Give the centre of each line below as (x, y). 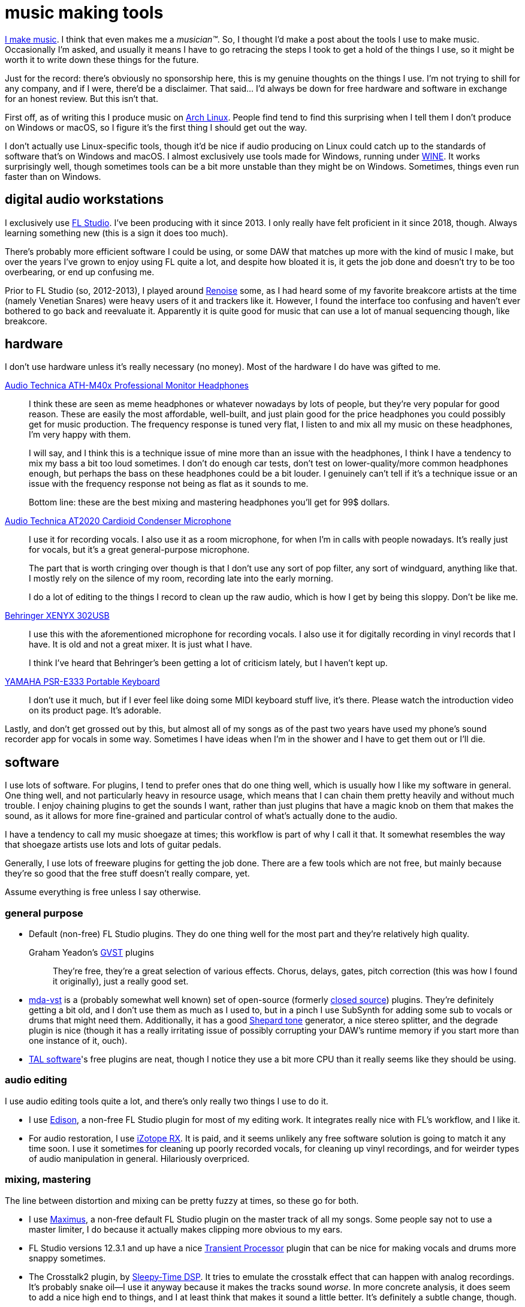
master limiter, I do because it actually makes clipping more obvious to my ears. (186, 1229)
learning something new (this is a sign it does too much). (117, 233)
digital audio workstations (84, 200)
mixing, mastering (48, 1180)
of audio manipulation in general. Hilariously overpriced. (139, 1158)
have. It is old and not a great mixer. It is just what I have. (141, 645)
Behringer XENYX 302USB (57, 616)
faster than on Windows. (53, 176)
